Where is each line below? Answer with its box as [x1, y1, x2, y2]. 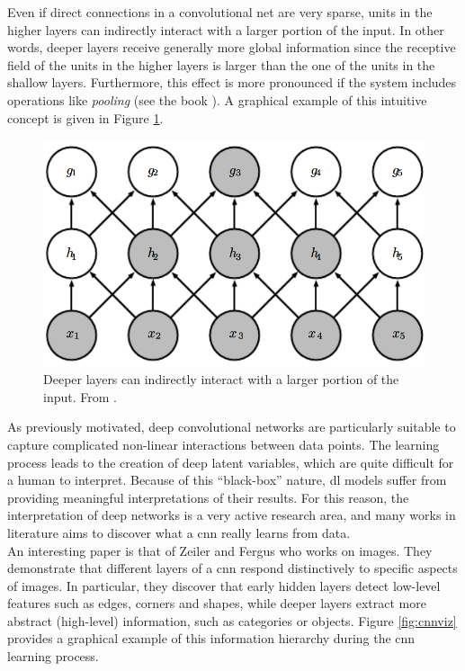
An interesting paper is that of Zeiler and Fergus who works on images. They [7, 541, 433, 559]
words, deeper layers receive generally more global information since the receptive [7, 38, 456, 57]
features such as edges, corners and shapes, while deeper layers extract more [7, 594, 426, 613]
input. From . [43, 387, 117, 406]
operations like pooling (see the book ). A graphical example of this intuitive [7, 90, 427, 109]
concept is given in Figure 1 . [7, 108, 164, 127]
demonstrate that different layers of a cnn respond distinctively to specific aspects [7, 559, 458, 577]
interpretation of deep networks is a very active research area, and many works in [7, 505, 456, 524]
